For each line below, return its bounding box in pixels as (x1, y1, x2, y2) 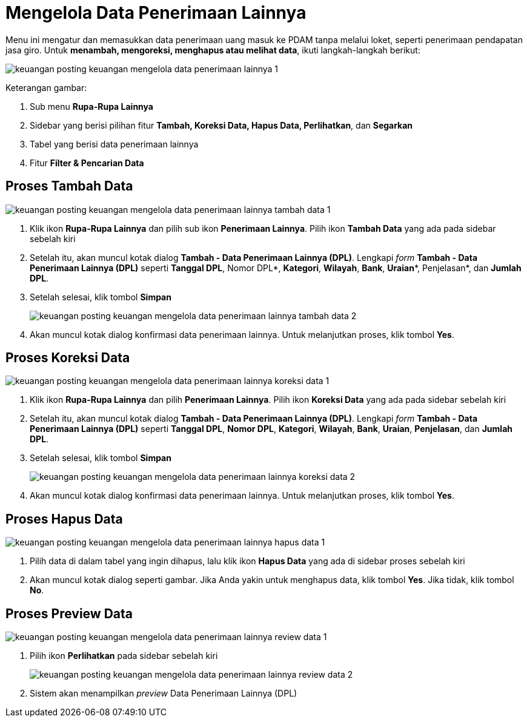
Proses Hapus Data (5, 511, 123, 527)
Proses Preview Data (5, 606, 133, 621)
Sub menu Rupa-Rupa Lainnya (30, 101, 154, 112)
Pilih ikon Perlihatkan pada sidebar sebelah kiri (30, 650, 218, 661)
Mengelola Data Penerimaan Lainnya (5, 2, 307, 23)
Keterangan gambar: (5, 82, 87, 93)
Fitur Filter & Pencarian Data (30, 157, 144, 168)
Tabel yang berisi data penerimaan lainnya (30, 138, 199, 149)
